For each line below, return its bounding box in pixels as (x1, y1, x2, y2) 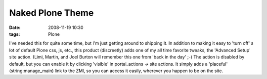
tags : (9, 31, 20, 37)
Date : (9, 25, 21, 30)
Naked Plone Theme (9, 7, 94, 18)
